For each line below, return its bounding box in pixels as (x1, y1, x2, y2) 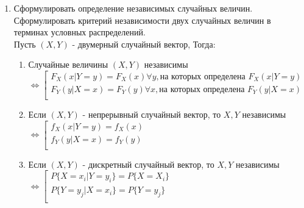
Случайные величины (28, 58, 108, 71)
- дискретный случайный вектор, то (82, 157, 214, 170)
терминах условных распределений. (13, 26, 146, 38)
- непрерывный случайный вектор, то (82, 108, 221, 121)
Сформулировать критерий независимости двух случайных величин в (13, 13, 271, 26)
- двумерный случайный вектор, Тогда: (72, 37, 216, 50)
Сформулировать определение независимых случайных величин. (13, 2, 253, 14)
